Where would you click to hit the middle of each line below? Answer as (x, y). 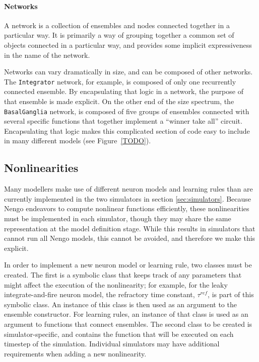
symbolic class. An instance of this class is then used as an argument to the (120, 304)
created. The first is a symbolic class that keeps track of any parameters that (123, 275)
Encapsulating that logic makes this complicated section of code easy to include (127, 130)
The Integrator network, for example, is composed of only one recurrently (120, 81)
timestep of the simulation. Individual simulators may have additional (112, 344)
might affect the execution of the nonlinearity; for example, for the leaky (116, 284)
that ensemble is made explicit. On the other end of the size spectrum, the (119, 101)
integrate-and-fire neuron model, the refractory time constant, (100, 294)
